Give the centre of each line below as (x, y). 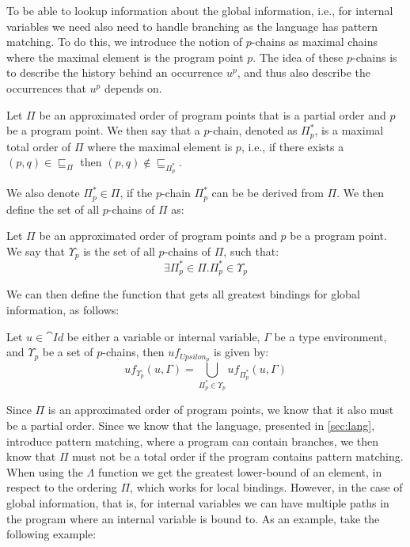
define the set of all (53, 209)
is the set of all (119, 251)
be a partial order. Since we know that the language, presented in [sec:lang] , (191, 425)
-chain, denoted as (253, 130)
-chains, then (133, 352)
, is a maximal (349, 130)
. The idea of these (298, 57)
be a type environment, (330, 336)
